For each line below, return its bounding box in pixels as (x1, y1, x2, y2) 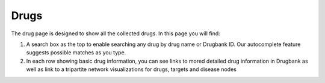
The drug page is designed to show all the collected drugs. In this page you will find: (11, 30, 221, 37)
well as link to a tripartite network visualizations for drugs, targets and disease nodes (26, 66, 237, 73)
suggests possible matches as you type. (26, 49, 126, 56)
